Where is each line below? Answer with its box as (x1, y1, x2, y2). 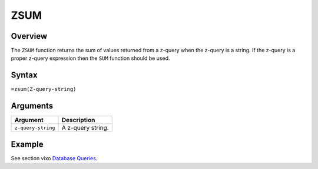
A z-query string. (61, 124, 109, 132)
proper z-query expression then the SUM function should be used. (11, 55, 170, 62)
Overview (11, 31, 48, 41)
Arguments (11, 101, 54, 111)
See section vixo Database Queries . (11, 154, 98, 161)
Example (11, 139, 44, 149)
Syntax (11, 70, 38, 80)
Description (61, 116, 95, 124)
